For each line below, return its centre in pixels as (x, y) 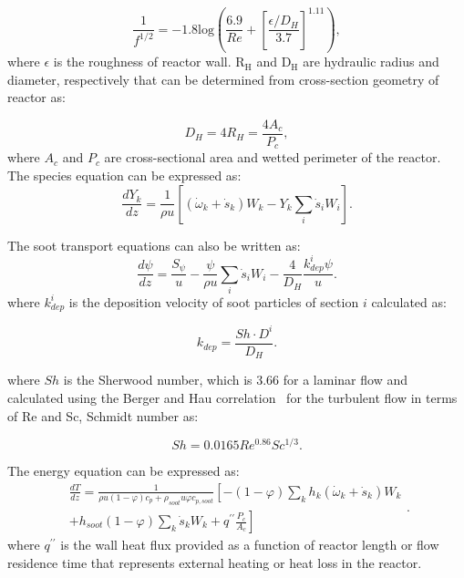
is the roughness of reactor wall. (142, 62)
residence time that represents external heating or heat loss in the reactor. (215, 562)
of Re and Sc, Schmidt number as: (103, 415)
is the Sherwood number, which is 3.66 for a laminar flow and (235, 380)
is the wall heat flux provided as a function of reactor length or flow (250, 545)
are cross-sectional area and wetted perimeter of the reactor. (273, 157)
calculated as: (409, 301)
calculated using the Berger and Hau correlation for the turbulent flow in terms (232, 397)
